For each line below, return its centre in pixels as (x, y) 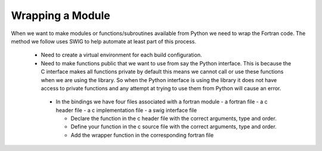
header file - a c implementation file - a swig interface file (126, 110)
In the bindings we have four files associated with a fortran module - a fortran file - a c (162, 102)
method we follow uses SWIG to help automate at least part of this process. (104, 41)
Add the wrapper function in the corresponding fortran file (142, 135)
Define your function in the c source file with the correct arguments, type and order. (174, 127)
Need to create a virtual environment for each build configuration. (121, 55)
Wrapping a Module (61, 15)
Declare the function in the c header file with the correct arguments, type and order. (174, 118)
